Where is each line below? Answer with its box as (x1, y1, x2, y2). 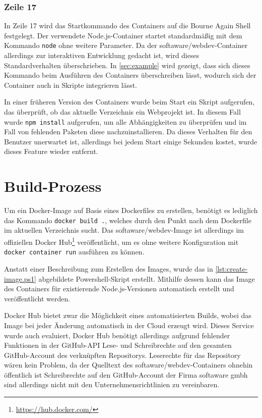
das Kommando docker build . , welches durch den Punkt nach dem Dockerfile (4, 215, 251, 225)
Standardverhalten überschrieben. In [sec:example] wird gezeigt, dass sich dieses (4, 60, 250, 70)
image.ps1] (4, 273, 36, 284)
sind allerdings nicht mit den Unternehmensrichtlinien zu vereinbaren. (4, 379, 220, 390)
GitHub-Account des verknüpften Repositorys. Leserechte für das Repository (4, 349, 241, 360)
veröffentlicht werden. (4, 293, 71, 303)
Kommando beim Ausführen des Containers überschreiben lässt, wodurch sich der (4, 70, 256, 80)
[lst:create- (215, 263, 248, 274)
